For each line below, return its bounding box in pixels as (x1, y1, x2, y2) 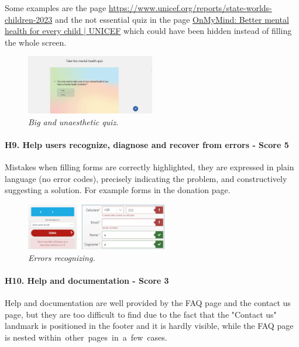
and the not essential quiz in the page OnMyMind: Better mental (54, 13, 289, 25)
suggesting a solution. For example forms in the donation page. (5, 184, 231, 196)
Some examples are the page (5, 2, 106, 13)
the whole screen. (5, 36, 67, 48)
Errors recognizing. (28, 251, 95, 263)
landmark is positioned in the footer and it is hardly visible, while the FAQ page (5, 319, 294, 332)
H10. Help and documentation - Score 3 (5, 274, 169, 286)
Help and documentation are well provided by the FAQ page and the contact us (5, 297, 291, 309)
